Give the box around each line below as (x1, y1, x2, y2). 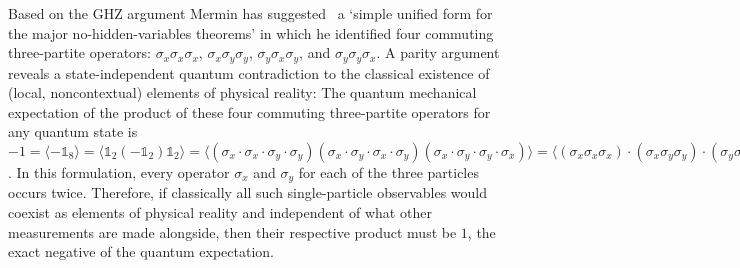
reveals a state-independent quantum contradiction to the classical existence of (8, 62, 490, 83)
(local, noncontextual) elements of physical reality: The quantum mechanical (8, 82, 477, 103)
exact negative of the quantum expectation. (8, 241, 274, 262)
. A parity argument (376, 42, 500, 63)
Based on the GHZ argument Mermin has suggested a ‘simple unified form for (8, 3, 493, 23)
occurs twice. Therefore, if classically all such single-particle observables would (8, 182, 488, 203)
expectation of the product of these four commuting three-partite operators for (8, 101, 491, 122)
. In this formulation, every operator (8, 162, 230, 183)
